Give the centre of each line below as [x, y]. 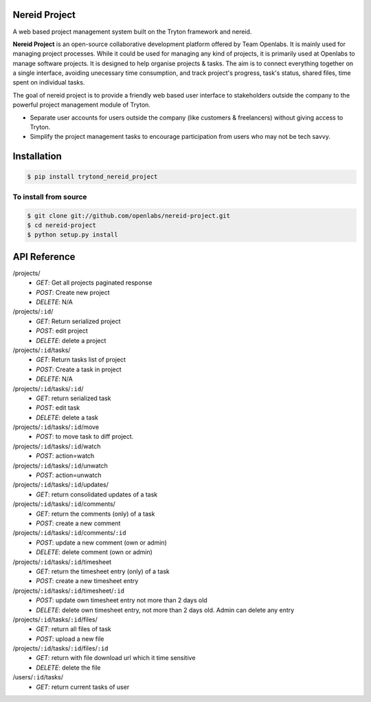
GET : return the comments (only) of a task [95, 514]
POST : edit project [62, 331]
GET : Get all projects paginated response [94, 283]
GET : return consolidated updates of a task [97, 494]
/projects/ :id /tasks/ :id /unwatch [60, 465]
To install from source [50, 197]
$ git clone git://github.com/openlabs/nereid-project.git [128, 216]
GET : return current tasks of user [83, 687]
